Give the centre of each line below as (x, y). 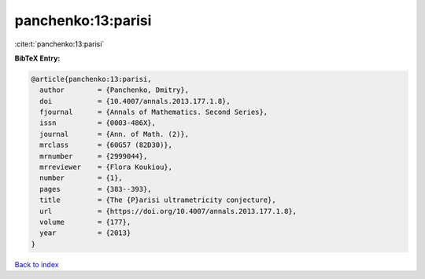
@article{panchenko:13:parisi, (92, 79)
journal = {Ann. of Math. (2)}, (114, 134)
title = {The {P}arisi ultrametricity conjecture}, (158, 200)
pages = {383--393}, (96, 189)
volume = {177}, (85, 222)
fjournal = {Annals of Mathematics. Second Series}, (154, 112)
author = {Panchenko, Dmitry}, (114, 90)
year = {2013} (85, 233)
